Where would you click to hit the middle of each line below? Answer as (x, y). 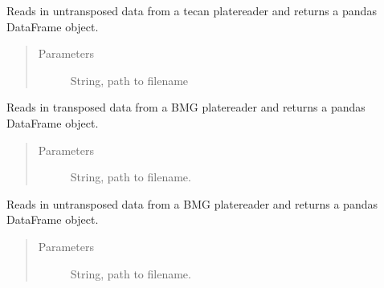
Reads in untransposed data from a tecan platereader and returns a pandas (192, 10)
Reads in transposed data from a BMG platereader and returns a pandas (186, 107)
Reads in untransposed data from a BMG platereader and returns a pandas (192, 203)
